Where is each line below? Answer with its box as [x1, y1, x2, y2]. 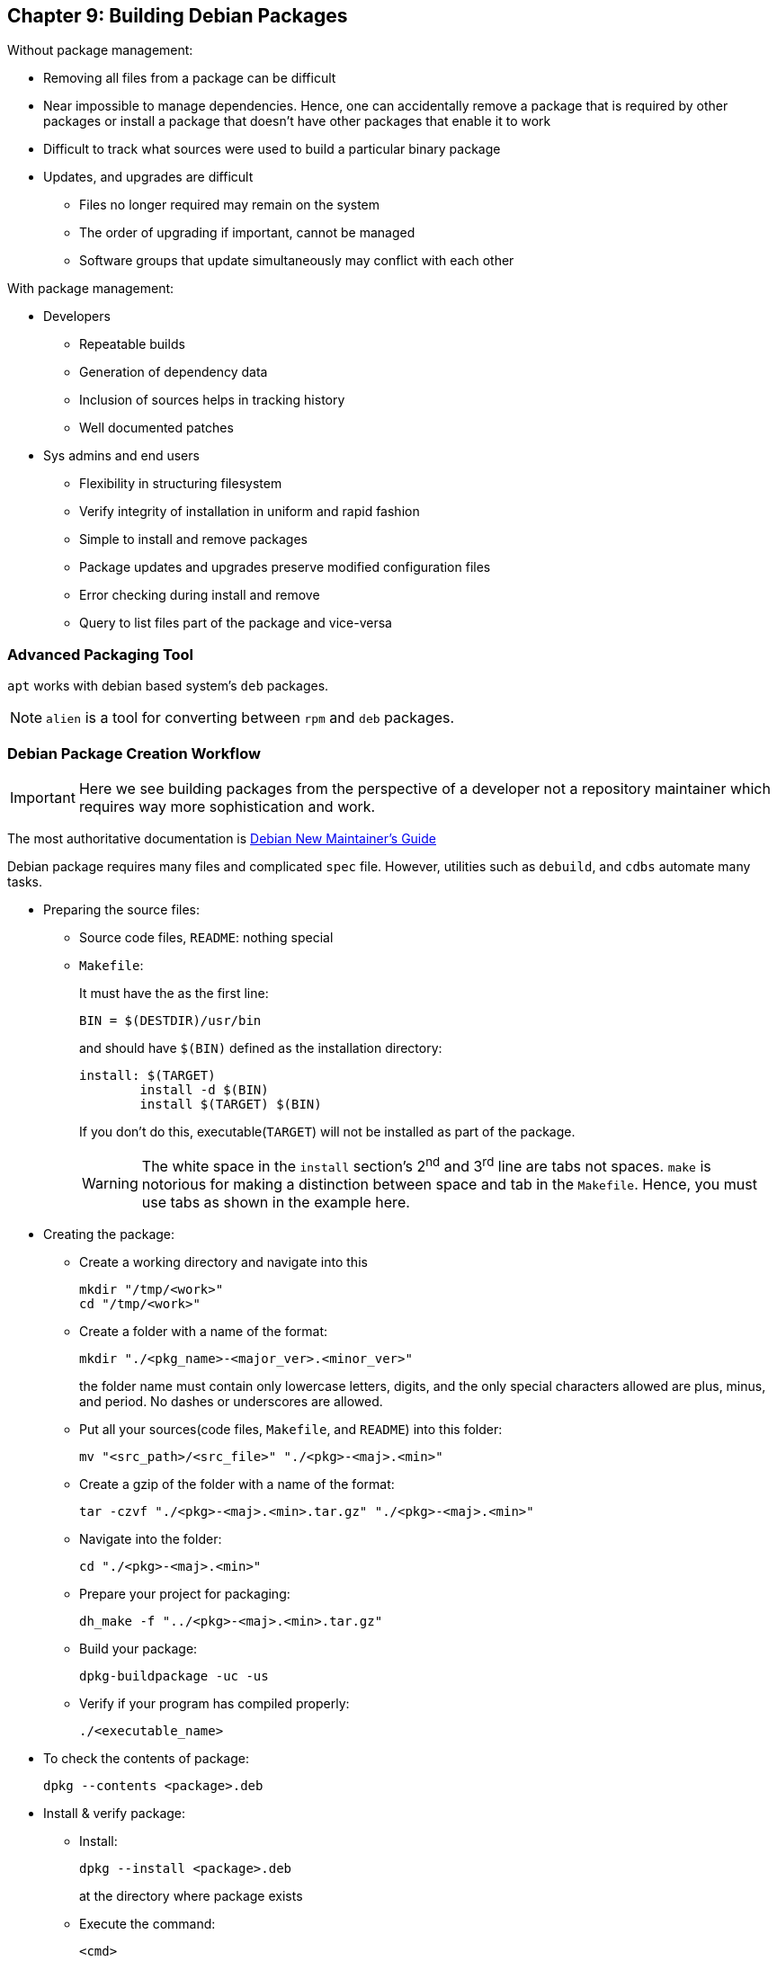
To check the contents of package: [43, 1751, 250, 1767]
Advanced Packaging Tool [7, 645, 194, 664]
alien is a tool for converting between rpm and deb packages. [46, 709, 455, 727]
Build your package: [79, 1641, 198, 1657]
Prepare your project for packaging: [79, 1586, 290, 1602]
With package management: [7, 281, 174, 297]
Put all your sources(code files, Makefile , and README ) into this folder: [79, 1422, 503, 1438]
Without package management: [7, 42, 193, 58]
